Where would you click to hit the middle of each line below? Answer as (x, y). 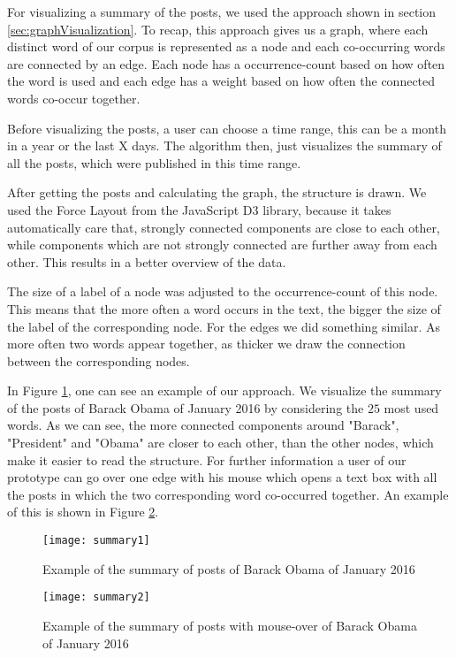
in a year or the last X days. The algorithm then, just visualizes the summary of (224, 145)
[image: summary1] (96, 541)
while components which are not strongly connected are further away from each (222, 245)
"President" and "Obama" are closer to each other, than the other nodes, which (220, 443)
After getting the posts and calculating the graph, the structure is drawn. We (217, 192)
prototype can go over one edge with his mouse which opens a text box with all (222, 477)
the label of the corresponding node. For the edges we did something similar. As (224, 326)
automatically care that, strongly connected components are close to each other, (224, 227)
